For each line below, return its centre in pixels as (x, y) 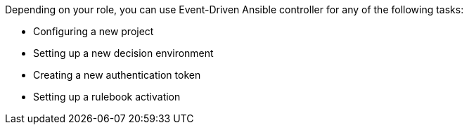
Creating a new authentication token (117, 75)
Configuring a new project (94, 31)
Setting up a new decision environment (123, 53)
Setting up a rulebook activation (107, 97)
